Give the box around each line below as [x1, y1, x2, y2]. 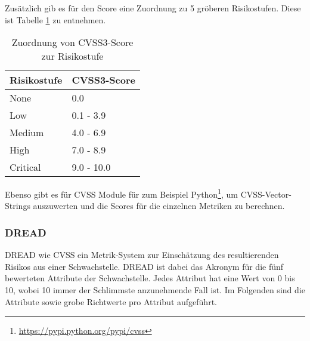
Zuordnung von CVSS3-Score [11, 35, 134, 50]
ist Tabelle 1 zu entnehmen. [5, 13, 106, 26]
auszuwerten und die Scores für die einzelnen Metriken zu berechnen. [33, 199, 285, 212]
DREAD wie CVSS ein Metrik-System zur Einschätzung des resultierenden [5, 248, 279, 261]
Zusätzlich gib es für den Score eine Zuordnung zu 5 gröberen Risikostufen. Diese [5, 2, 301, 14]
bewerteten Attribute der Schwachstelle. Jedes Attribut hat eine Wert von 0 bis [5, 272, 295, 284]
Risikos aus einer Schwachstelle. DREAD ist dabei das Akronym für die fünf [5, 260, 284, 272]
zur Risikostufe [41, 49, 104, 63]
